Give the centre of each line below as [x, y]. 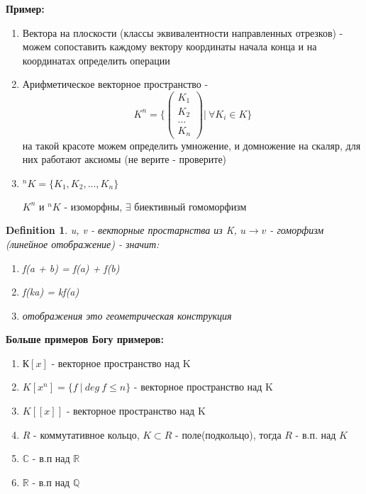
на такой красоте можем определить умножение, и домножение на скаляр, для [192, 145]
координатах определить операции [96, 60]
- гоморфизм [297, 230]
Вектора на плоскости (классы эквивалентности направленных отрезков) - [183, 32]
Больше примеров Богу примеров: [85, 339]
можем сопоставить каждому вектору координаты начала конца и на [170, 46]
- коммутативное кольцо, [87, 434]
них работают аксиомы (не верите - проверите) [124, 159]
